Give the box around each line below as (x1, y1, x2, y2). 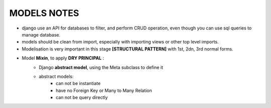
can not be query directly (56, 94, 108, 100)
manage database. (22, 31, 61, 37)
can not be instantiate (56, 80, 101, 86)
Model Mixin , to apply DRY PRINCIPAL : (22, 55, 104, 61)
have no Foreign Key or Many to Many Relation (56, 87, 153, 93)
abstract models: (39, 73, 74, 79)
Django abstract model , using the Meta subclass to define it (39, 64, 163, 70)
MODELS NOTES (9, 7, 79, 18)
